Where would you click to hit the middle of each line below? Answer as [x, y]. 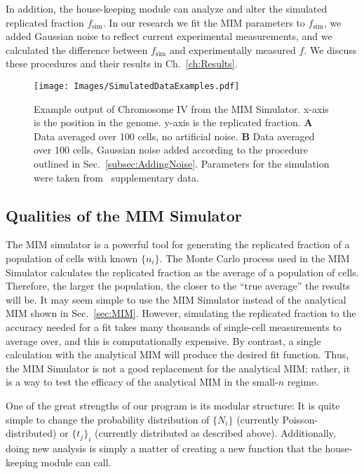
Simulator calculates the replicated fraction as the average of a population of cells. [182, 272]
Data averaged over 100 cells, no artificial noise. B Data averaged [174, 136]
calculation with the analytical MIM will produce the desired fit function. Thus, [177, 354]
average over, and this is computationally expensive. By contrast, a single [163, 340]
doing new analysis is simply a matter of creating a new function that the [164, 448]
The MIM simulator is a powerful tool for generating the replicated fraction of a [178, 244]
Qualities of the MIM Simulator [124, 215]
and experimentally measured [232, 49]
